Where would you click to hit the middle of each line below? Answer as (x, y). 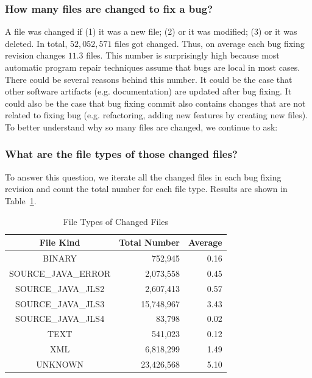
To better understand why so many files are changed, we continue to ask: (141, 127)
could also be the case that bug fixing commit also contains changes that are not (155, 103)
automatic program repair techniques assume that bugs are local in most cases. (153, 67)
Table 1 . (21, 200)
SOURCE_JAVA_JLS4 (60, 319)
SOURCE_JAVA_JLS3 (60, 303)
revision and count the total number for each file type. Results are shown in (146, 189)
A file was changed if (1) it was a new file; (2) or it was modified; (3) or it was (151, 31)
